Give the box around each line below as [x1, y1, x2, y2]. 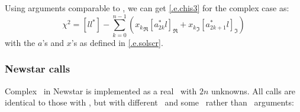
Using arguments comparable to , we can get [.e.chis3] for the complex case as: [5, 2, 289, 14]
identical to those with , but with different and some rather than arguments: [5, 96, 294, 108]
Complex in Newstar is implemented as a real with [5, 84, 197, 97]
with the [5, 36, 36, 48]
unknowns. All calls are [211, 84, 296, 97]
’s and [42, 36, 64, 48]
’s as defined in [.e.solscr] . [71, 36, 163, 48]
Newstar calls [5, 61, 70, 76]
